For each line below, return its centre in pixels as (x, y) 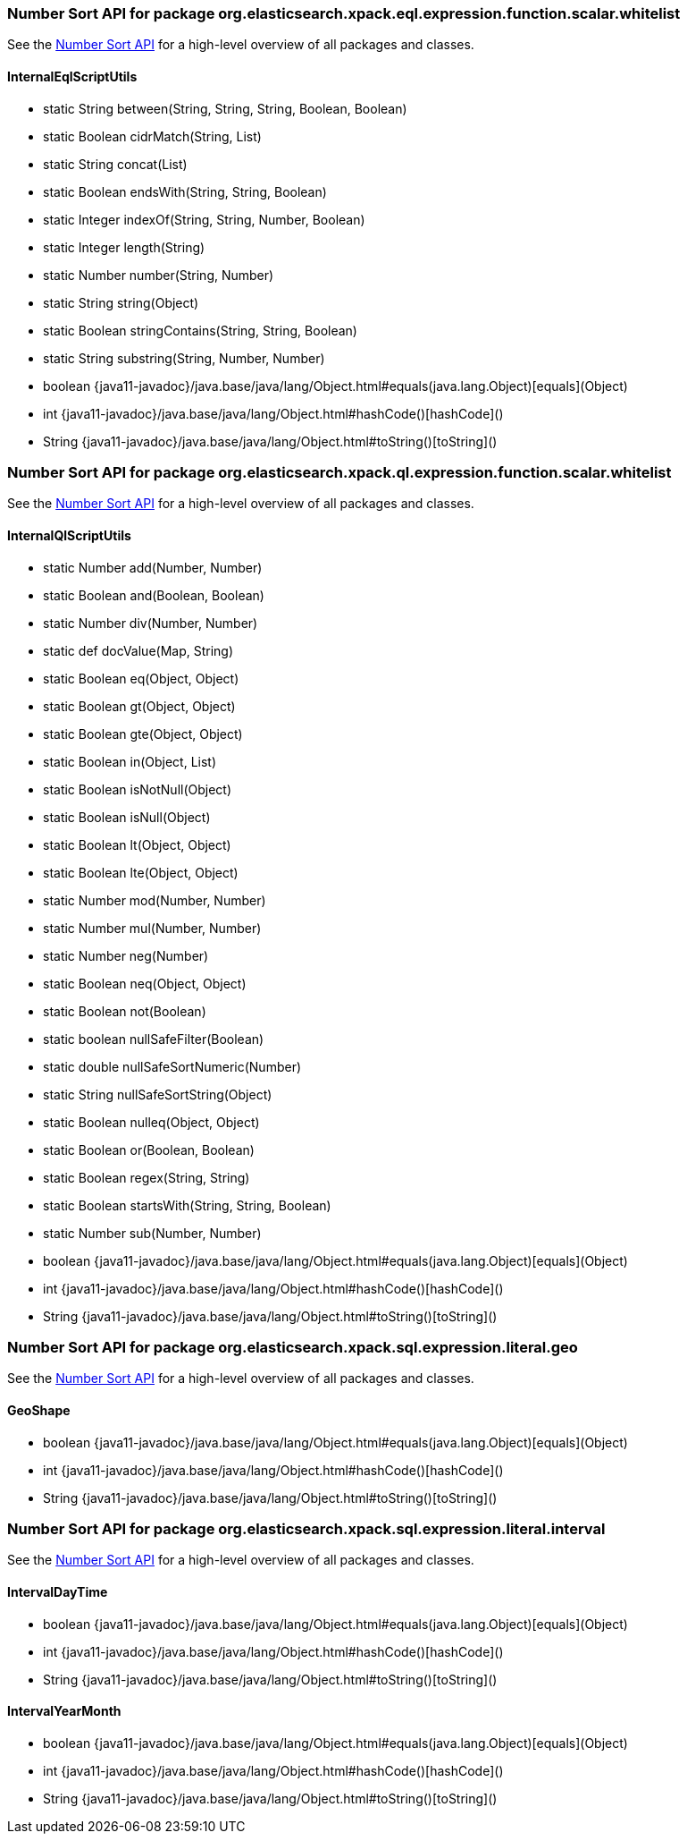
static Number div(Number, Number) (151, 623)
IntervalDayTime (58, 1591)
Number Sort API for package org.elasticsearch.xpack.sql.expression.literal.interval (306, 1528)
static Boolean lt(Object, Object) (137, 844)
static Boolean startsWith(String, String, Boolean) (187, 1205)
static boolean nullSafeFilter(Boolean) (154, 1039)
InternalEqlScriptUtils (72, 76)
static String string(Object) (121, 302)
